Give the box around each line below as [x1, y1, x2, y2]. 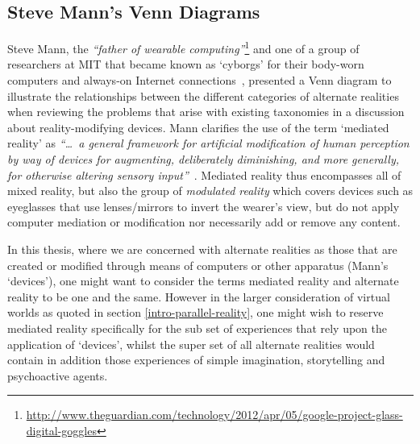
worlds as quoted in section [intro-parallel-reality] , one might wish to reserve [7, 304, 384, 321]
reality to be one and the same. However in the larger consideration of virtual [7, 288, 390, 305]
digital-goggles [26, 421, 97, 438]
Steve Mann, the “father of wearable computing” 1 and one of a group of [7, 38, 360, 56]
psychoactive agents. [7, 367, 108, 384]
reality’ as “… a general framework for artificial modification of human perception [7, 135, 410, 151]
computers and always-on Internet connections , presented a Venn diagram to [7, 72, 392, 89]
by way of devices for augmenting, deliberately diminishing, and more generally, [7, 151, 399, 168]
